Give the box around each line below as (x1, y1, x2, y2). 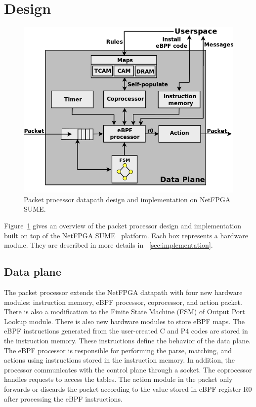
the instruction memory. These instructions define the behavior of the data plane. (4, 335, 251, 345)
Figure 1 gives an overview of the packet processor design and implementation (4, 221, 242, 231)
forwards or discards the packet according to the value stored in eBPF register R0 (4, 383, 252, 394)
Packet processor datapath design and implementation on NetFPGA (24, 194, 231, 204)
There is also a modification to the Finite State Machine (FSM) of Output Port (4, 306, 245, 317)
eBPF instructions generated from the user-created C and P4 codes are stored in (4, 326, 248, 336)
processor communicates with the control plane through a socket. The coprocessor (4, 364, 252, 374)
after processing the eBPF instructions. (4, 393, 123, 404)
